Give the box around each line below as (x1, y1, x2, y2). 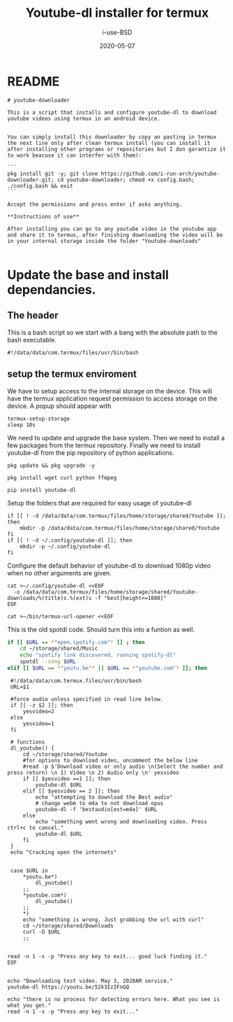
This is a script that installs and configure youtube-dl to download (7, 108, 217, 116)
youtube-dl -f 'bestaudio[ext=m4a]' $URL (35, 806, 158, 813)
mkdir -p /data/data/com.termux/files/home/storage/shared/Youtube (20, 524, 220, 531)
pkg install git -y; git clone (7, 170, 98, 177)
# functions (10, 738, 45, 745)
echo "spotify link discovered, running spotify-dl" (20, 652, 176, 659)
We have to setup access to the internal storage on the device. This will (7, 386, 213, 395)
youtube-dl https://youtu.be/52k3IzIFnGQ (7, 983, 130, 990)
